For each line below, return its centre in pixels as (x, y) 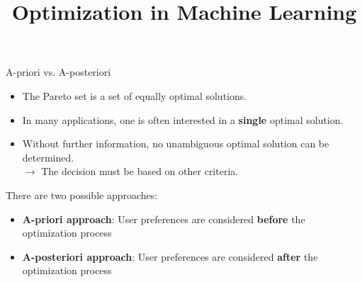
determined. (48, 157)
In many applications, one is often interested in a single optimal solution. (183, 119)
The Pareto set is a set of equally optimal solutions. (135, 95)
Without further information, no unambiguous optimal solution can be (176, 143)
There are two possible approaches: (82, 194)
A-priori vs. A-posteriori (58, 72)
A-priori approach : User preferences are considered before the (164, 219)
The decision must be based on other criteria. (140, 171)
